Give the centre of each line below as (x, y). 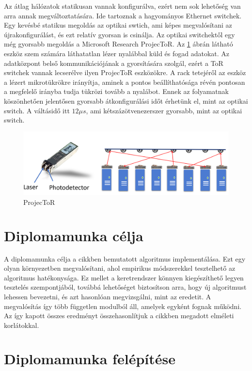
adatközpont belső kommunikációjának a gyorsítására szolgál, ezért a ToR (114, 63)
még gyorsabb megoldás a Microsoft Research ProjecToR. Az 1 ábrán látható (118, 44)
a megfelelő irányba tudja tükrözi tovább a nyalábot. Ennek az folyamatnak (116, 91)
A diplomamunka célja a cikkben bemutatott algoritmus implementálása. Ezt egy (125, 258)
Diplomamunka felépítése (90, 358)
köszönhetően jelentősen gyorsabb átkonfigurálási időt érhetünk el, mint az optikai (126, 100)
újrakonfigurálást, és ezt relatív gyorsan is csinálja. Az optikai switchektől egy (119, 34)
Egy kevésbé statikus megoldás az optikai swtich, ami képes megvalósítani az (118, 25)
